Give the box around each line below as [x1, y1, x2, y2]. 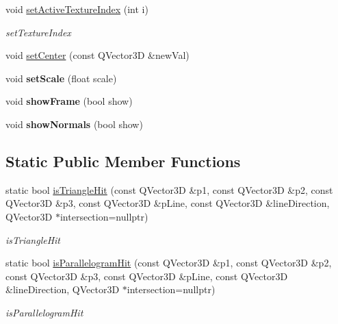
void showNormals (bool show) [5, 116, 143, 131]
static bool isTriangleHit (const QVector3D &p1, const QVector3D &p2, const [5, 182, 333, 197]
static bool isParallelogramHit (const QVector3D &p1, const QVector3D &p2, [5, 256, 332, 270]
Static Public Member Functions [5, 150, 241, 171]
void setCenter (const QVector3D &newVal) [5, 48, 190, 62]
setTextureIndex [5, 25, 71, 39]
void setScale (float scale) [5, 71, 117, 85]
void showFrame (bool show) [5, 94, 133, 108]
